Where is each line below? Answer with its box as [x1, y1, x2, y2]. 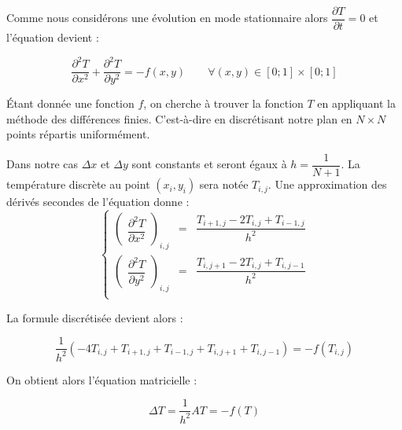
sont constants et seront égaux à [131, 156, 287, 172]
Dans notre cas [6, 156, 78, 172]
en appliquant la [317, 95, 396, 112]
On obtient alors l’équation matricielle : [6, 371, 197, 388]
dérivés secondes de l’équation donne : [6, 193, 190, 210]
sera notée [199, 176, 249, 193]
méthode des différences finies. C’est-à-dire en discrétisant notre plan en [6, 110, 352, 127]
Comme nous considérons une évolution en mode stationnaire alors [6, 9, 328, 26]
